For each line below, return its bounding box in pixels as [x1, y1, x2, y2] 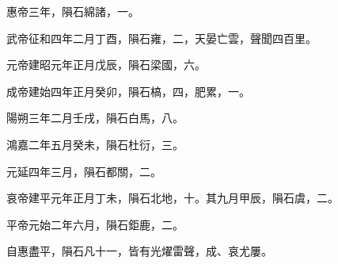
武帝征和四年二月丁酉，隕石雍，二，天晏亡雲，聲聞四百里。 [6, 29, 317, 46]
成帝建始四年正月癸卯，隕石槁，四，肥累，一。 [6, 82, 250, 99]
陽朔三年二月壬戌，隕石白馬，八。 [6, 109, 184, 126]
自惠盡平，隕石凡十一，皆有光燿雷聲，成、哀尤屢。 [6, 243, 272, 259]
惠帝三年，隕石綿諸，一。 [6, 3, 139, 19]
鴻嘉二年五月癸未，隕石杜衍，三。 [6, 136, 184, 152]
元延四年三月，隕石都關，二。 [6, 163, 161, 179]
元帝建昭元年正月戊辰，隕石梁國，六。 [6, 56, 206, 73]
